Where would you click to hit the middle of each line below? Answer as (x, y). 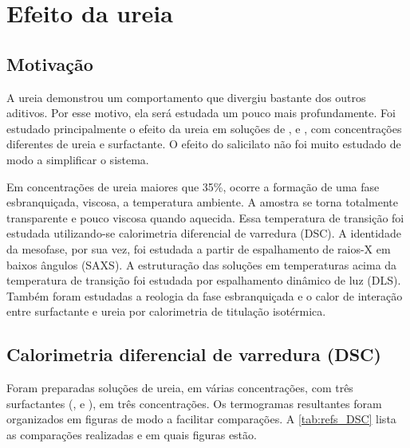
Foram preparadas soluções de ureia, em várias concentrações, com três (180, 388)
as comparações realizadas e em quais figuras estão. (132, 434)
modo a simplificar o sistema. (78, 159)
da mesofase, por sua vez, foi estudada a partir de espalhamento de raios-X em (199, 248)
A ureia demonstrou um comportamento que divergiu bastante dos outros (186, 97)
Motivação (50, 63)
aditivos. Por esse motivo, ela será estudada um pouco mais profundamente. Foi (201, 113)
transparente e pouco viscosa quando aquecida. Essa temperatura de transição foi (205, 217)
